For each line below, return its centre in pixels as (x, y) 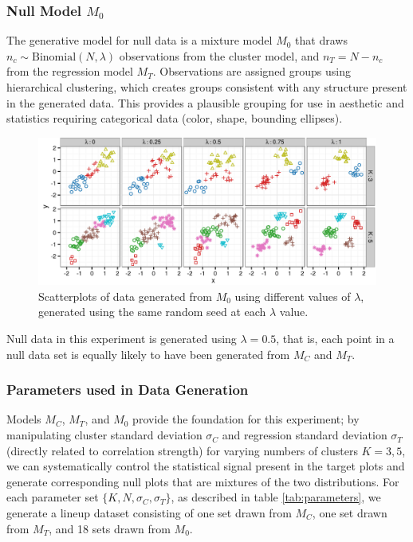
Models (24, 419)
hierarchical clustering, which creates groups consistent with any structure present (207, 87)
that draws (321, 40)
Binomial (54, 57)
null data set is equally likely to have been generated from (148, 354)
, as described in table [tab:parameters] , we (276, 497)
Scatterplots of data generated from (125, 296)
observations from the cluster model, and (219, 55)
